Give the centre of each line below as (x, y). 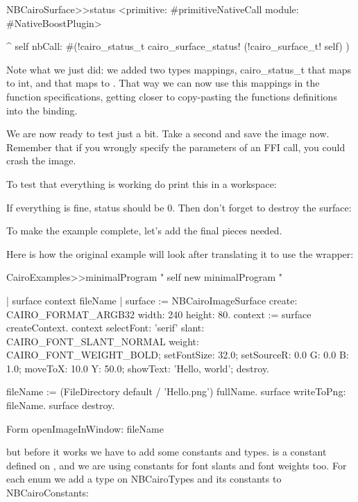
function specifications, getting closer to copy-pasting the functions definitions (172, 96)
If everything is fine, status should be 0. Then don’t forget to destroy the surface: (179, 207)
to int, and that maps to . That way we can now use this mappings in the (163, 83)
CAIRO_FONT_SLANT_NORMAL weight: (103, 341)
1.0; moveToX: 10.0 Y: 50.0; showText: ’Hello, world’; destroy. (138, 368)
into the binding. (42, 110)
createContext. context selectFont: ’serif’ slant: (105, 328)
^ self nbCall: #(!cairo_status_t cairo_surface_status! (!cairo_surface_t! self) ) (178, 46)
